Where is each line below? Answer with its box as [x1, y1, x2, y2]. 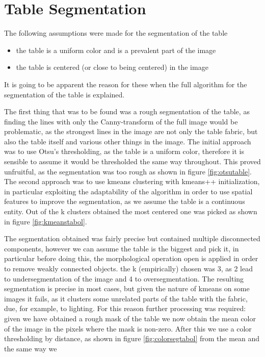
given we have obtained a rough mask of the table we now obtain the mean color [4, 313, 256, 323]
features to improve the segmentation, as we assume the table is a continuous [4, 196, 245, 207]
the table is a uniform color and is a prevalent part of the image [16, 44, 216, 55]
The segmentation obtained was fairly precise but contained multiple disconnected [4, 233, 260, 244]
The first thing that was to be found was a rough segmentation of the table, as [4, 106, 250, 117]
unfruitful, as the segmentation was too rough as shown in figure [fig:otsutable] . [4, 166, 252, 176]
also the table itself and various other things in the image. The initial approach [4, 136, 251, 146]
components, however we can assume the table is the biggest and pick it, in [4, 243, 239, 253]
